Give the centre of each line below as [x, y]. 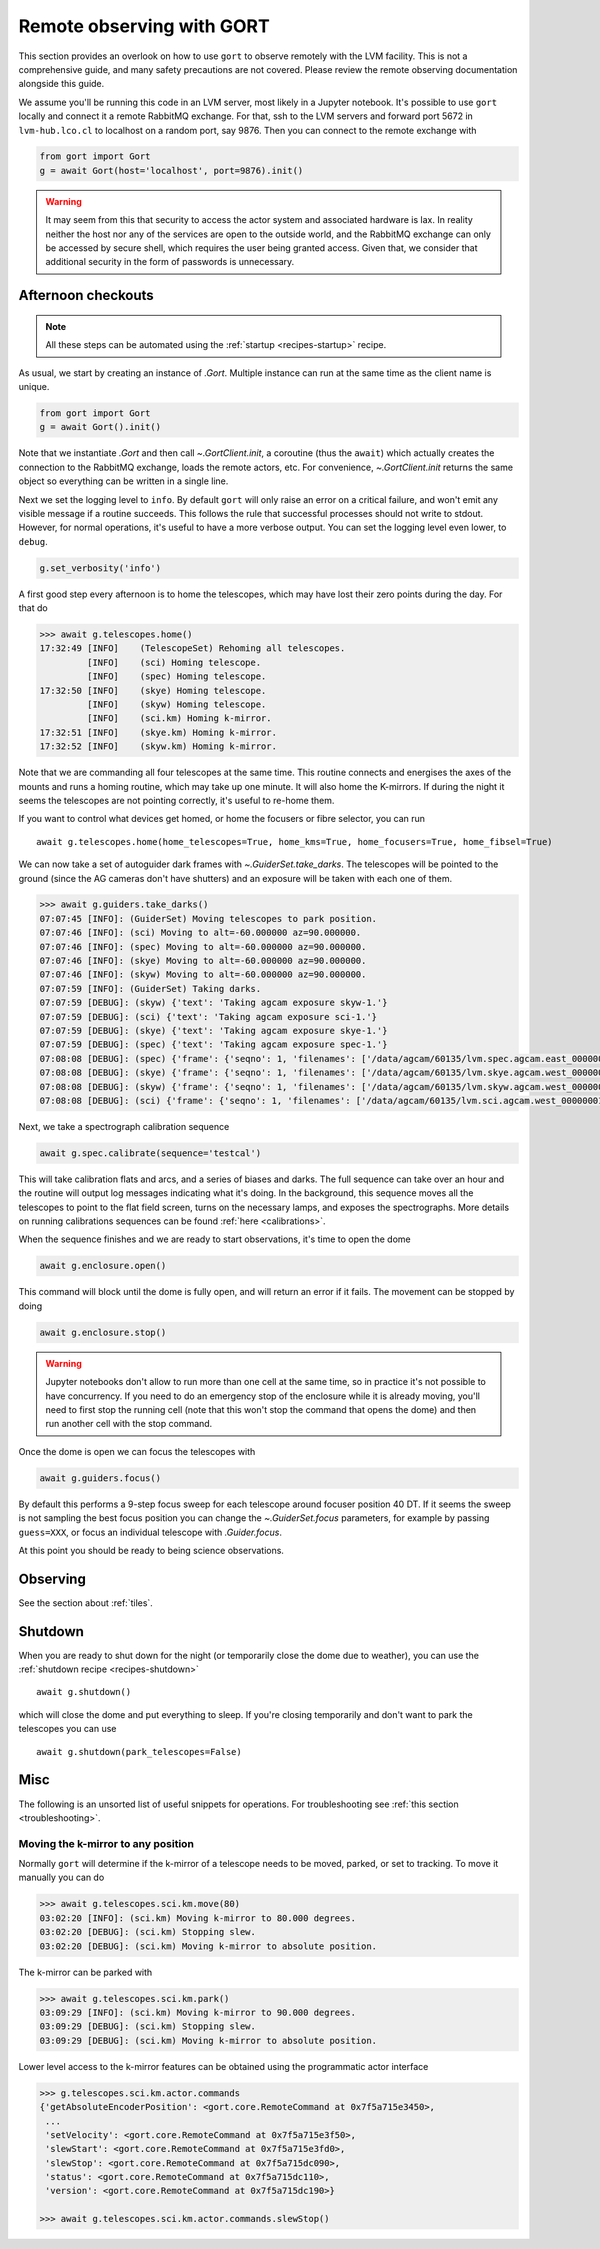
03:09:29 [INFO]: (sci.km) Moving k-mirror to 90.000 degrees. [198, 2012]
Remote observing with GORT [144, 26]
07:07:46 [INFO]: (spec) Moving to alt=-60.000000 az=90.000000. [203, 946]
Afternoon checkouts [86, 295]
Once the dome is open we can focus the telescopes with [137, 1451]
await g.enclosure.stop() [103, 1332]
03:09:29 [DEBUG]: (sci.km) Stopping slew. [148, 2026]
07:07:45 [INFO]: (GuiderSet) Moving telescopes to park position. [208, 918]
